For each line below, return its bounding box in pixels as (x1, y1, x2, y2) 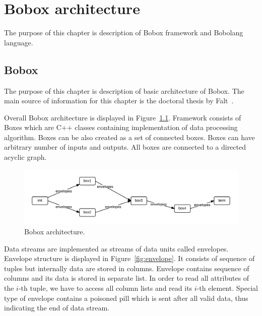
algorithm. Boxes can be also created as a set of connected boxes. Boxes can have (4, 132, 255, 142)
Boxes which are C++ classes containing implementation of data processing (4, 122, 238, 133)
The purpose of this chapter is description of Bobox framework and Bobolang (4, 27, 243, 38)
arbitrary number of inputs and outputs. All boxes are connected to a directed (4, 142, 246, 152)
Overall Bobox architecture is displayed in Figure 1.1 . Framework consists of (4, 112, 241, 122)
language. (4, 37, 33, 47)
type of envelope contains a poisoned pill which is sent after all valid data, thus (4, 292, 248, 303)
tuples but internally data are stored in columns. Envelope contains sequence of (4, 263, 249, 273)
